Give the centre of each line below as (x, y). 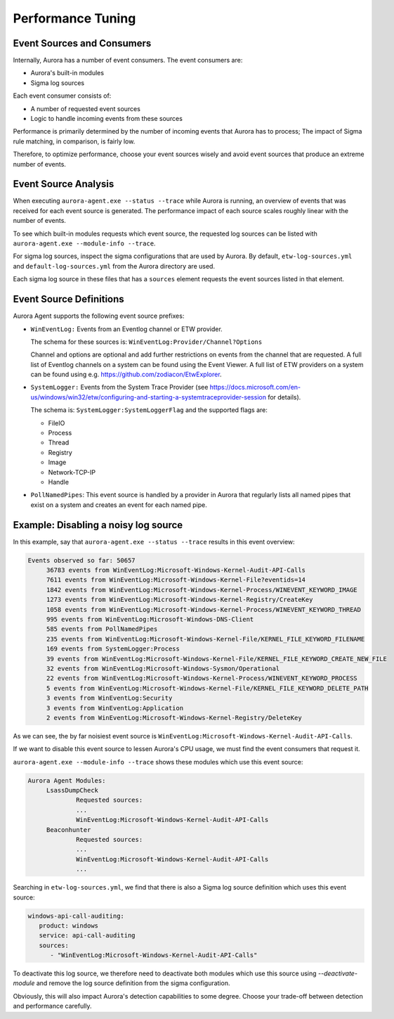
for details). (284, 397)
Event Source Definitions (68, 299)
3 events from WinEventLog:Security (109, 698)
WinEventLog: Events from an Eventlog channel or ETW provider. (126, 329)
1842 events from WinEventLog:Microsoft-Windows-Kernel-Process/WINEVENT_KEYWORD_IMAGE (202, 590)
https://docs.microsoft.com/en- (255, 387)
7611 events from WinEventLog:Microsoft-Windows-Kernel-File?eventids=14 (176, 580)
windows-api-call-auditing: (76, 916)
